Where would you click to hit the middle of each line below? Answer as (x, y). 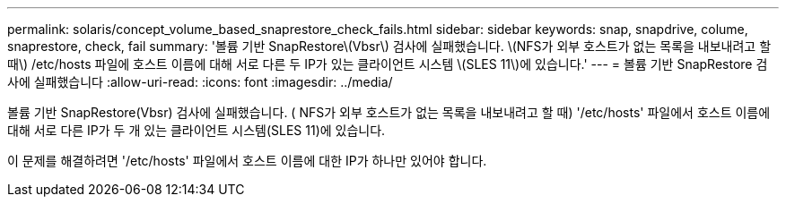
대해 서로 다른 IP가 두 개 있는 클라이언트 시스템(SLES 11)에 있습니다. (196, 130)
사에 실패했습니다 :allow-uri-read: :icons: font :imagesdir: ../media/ (200, 82)
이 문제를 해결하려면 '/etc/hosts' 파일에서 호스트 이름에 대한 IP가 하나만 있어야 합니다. (247, 161)
